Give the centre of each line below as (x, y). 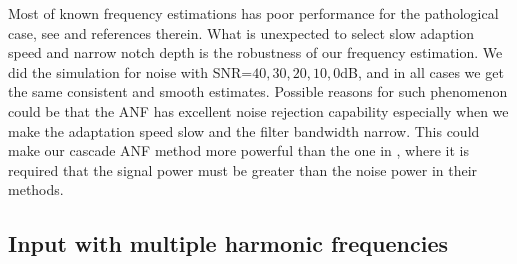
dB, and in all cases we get (422, 71)
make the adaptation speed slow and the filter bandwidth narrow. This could (244, 130)
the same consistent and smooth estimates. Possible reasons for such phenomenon (258, 91)
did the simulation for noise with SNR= (130, 71)
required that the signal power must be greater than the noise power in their (243, 169)
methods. (36, 189)
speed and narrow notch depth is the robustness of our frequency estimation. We (255, 52)
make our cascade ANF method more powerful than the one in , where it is (238, 150)
